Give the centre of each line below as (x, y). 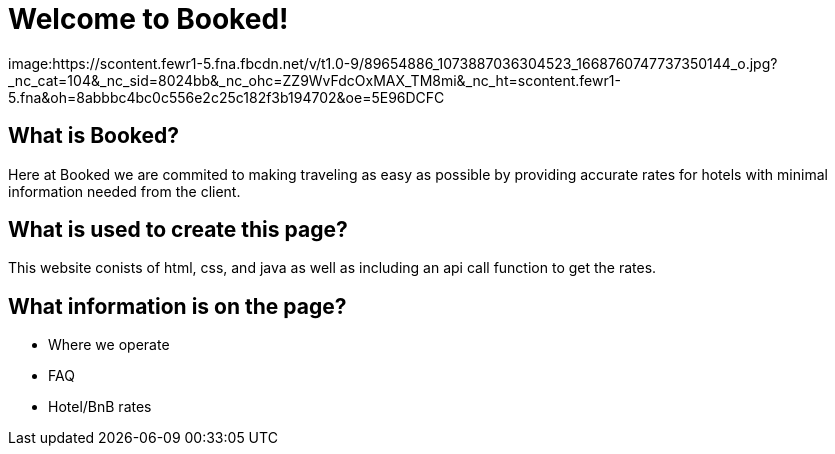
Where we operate (109, 345)
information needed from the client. (124, 191)
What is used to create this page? (178, 230)
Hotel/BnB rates (100, 407)
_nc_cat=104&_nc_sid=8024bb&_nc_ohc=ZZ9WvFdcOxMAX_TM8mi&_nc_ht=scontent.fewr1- (314, 80)
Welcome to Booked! (148, 19)
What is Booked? (94, 136)
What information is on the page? (177, 306)
